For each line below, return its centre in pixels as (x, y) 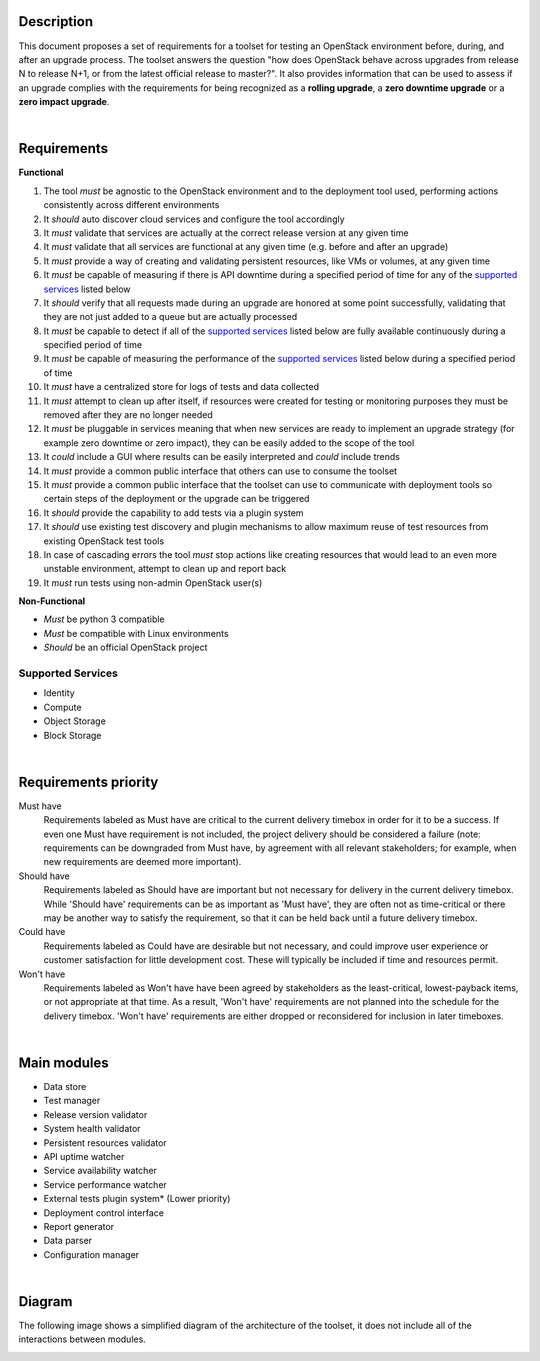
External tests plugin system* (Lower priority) (137, 1199)
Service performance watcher (105, 1184)
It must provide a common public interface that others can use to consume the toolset (220, 471)
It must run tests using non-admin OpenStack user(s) (153, 582)
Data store (65, 1087)
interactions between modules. (82, 1339)
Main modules (63, 1062)
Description (56, 21)
